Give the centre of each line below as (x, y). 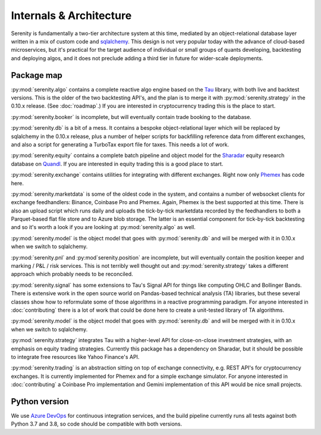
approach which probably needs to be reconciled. (72, 274)
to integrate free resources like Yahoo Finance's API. (75, 356)
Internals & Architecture (71, 15)
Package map (37, 75)
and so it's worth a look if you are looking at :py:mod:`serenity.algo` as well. (103, 227)
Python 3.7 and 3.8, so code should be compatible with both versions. (97, 424)
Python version (40, 401)
